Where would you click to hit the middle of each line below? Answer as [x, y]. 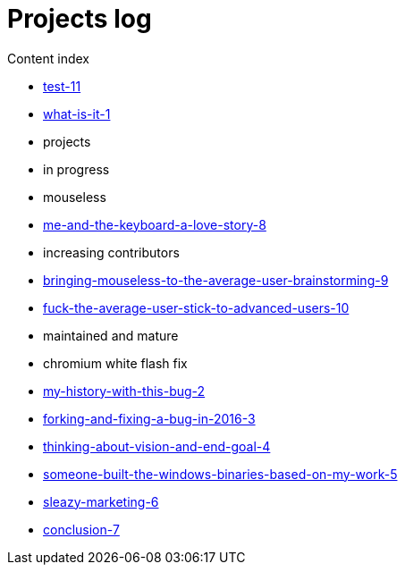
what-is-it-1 [77, 114]
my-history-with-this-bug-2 [124, 391]
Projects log [80, 19]
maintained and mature [111, 335]
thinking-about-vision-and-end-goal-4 [157, 446]
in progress [76, 169]
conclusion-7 [81, 529]
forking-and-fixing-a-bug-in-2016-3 [149, 418]
